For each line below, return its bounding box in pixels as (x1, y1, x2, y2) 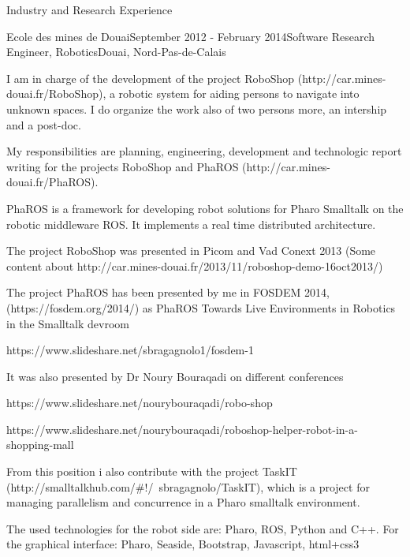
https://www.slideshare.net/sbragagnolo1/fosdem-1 (6, 342, 254, 358)
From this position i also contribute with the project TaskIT (6, 463, 297, 480)
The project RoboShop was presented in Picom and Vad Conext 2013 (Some (6, 242, 376, 259)
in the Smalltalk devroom (6, 315, 130, 331)
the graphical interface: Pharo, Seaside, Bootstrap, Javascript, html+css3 (6, 536, 360, 552)
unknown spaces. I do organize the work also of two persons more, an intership (6, 100, 387, 117)
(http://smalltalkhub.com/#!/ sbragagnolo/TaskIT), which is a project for (6, 478, 370, 495)
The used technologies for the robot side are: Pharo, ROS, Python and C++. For (6, 520, 399, 536)
